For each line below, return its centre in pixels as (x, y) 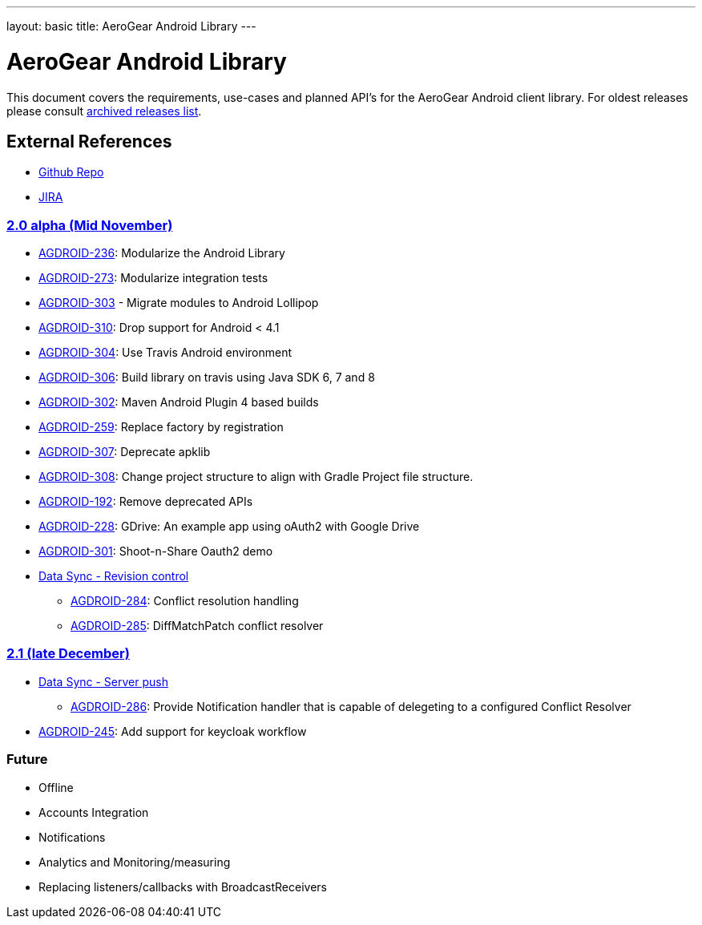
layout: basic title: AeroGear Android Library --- (131, 26)
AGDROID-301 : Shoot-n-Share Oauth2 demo (156, 551)
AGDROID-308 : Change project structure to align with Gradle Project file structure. (256, 477)
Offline (56, 787)
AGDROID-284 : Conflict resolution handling (185, 601)
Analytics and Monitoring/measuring (135, 862)
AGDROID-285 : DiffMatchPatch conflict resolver (197, 626)
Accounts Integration (94, 812)
